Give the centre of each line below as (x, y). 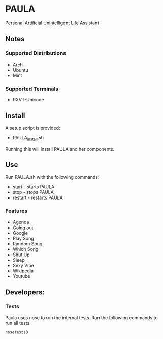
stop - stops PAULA (33, 192)
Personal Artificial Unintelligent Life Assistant (52, 23)
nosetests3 (17, 332)
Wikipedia (23, 271)
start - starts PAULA (34, 187)
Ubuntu (21, 70)
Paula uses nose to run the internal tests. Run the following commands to (82, 318)
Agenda (21, 222)
